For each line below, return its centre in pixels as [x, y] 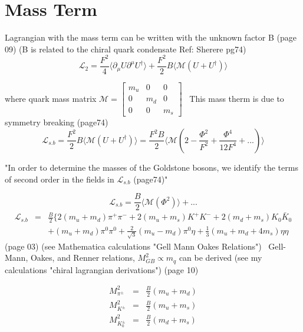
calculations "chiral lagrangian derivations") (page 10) [102, 269]
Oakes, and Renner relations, [83, 258]
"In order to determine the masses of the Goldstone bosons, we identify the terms [151, 167]
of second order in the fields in [60, 179]
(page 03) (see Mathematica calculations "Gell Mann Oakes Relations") [133, 246]
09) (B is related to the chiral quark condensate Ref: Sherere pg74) [126, 49]
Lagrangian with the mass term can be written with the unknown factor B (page [151, 37]
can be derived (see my [220, 258]
